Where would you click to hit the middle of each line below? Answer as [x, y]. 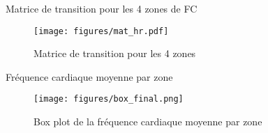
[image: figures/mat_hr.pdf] [101, 31]
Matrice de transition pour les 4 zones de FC [102, 8]
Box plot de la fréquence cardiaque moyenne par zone [148, 122]
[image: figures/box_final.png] [109, 99]
